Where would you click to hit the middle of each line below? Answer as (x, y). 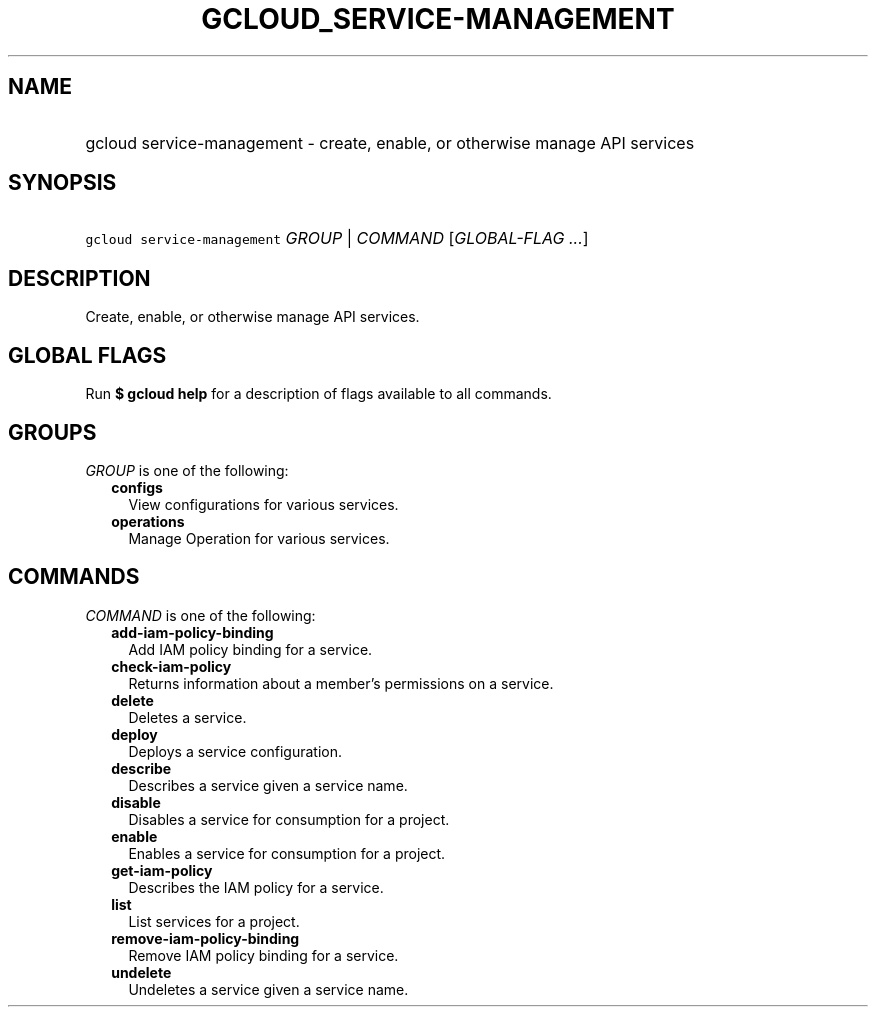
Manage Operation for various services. (259, 538)
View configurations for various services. (263, 504)
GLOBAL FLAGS (87, 355)
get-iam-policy (162, 870)
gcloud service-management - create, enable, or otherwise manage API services (390, 142)
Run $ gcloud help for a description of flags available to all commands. (318, 394)
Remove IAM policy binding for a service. (263, 955)
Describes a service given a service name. (268, 785)
